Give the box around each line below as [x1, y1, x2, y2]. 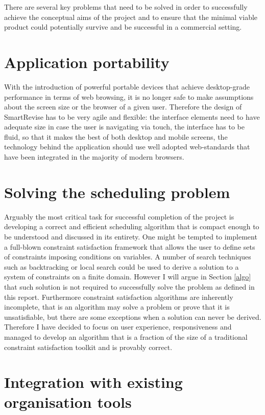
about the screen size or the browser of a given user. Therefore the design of [4, 101, 242, 112]
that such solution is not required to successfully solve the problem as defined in [4, 281, 255, 292]
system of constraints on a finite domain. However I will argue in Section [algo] [4, 271, 251, 282]
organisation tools [4, 391, 132, 412]
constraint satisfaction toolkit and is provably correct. [4, 341, 173, 352]
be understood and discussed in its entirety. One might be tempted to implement [4, 231, 257, 242]
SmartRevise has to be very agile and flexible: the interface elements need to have [4, 111, 260, 122]
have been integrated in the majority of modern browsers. [4, 151, 184, 162]
